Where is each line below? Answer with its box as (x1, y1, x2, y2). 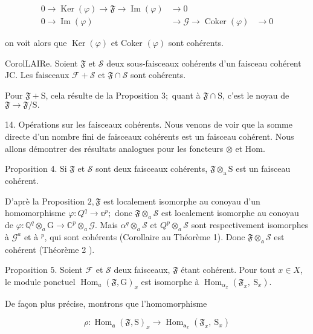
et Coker (111, 36, 143, 49)
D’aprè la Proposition (5, 194, 85, 207)
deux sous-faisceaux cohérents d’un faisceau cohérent (106, 56, 302, 69)
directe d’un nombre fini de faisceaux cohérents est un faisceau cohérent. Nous (5, 130, 294, 143)
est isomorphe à (141, 275, 199, 287)
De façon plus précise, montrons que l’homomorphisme (5, 296, 207, 309)
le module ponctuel (5, 275, 76, 287)
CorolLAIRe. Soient (5, 56, 78, 69)
